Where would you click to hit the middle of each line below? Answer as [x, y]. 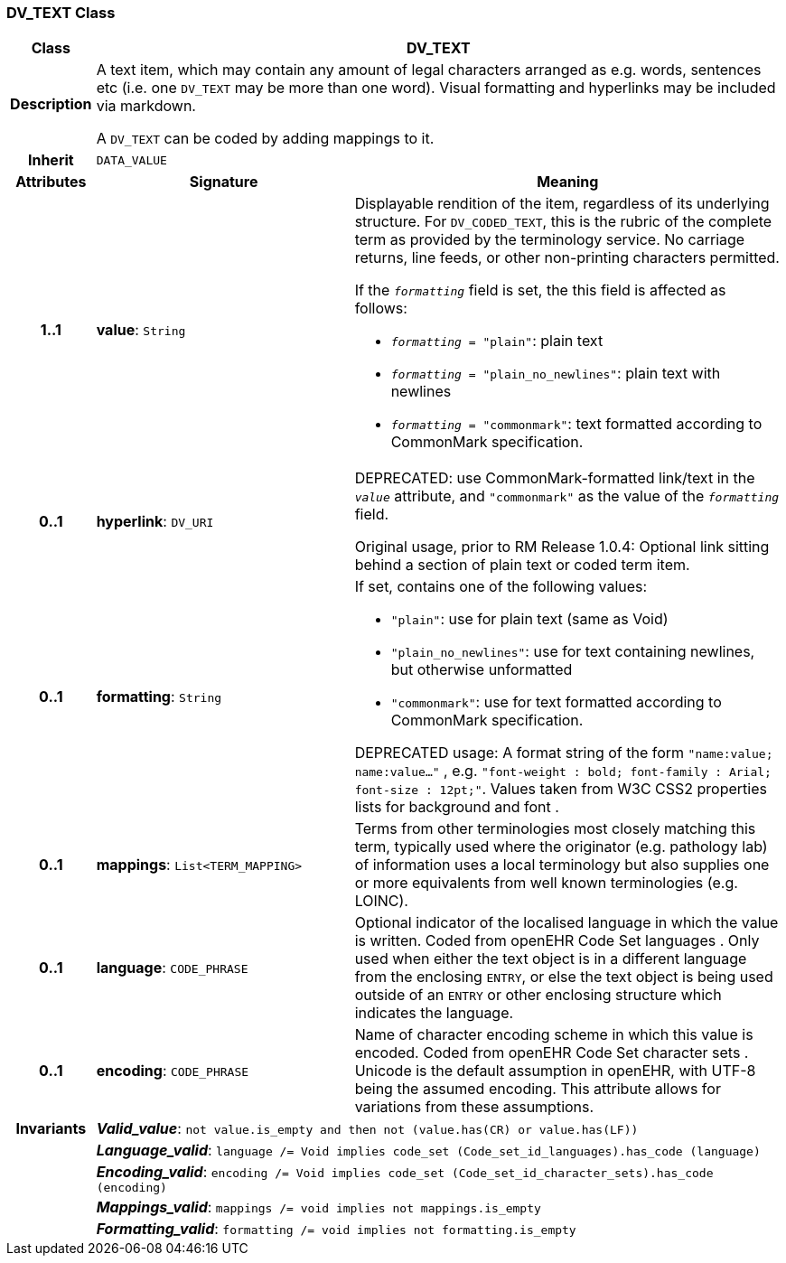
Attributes [51, 182]
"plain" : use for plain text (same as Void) [529, 619]
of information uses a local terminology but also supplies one [562, 865]
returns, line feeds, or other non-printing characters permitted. [567, 258]
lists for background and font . [457, 807]
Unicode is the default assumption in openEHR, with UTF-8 [555, 1071]
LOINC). [381, 901]
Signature [224, 182]
